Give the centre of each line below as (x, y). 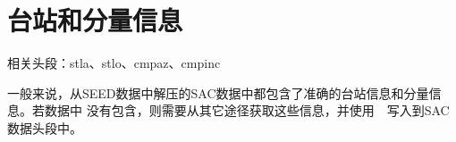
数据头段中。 (45, 127)
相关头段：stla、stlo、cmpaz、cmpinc (114, 63)
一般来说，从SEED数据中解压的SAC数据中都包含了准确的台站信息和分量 (218, 92)
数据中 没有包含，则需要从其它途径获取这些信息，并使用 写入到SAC (247, 110)
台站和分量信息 (95, 20)
